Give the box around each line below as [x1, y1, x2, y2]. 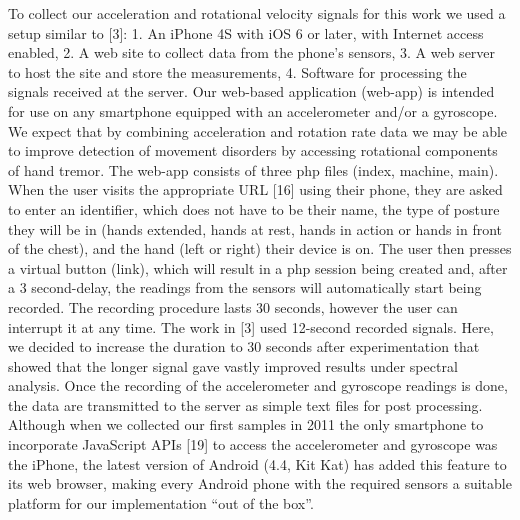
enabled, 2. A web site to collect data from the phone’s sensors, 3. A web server [8, 42, 496, 63]
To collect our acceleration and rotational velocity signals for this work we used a [8, 3, 506, 23]
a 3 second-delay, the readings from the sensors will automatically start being [8, 277, 482, 298]
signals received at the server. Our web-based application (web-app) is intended [8, 81, 495, 102]
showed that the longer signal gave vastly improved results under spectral [8, 355, 458, 376]
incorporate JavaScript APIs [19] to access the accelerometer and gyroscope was [8, 434, 498, 455]
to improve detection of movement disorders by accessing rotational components [8, 140, 498, 161]
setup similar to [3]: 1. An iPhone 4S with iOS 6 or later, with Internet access [8, 22, 484, 43]
